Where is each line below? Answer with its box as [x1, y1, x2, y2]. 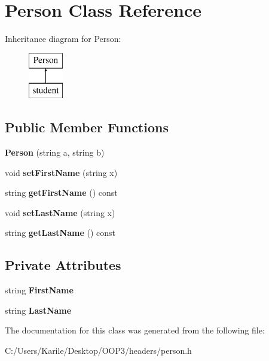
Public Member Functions [5, 118, 169, 136]
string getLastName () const [5, 226, 116, 239]
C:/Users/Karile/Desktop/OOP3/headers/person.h [5, 344, 192, 357]
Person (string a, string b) [5, 146, 105, 159]
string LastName [5, 304, 72, 316]
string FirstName [5, 284, 74, 296]
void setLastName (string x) [5, 206, 115, 219]
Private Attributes [5, 256, 121, 274]
